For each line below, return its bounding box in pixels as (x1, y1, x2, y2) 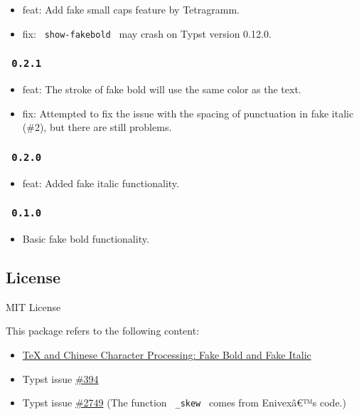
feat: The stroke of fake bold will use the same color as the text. (22, 82, 301, 97)
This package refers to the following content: (6, 323, 200, 338)
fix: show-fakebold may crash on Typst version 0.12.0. (22, 26, 272, 41)
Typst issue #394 (22, 371, 99, 386)
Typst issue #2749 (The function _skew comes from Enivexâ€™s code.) (22, 395, 346, 410)
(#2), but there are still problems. (22, 120, 172, 135)
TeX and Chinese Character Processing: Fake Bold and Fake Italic (22, 347, 311, 362)
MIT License (6, 299, 61, 314)
